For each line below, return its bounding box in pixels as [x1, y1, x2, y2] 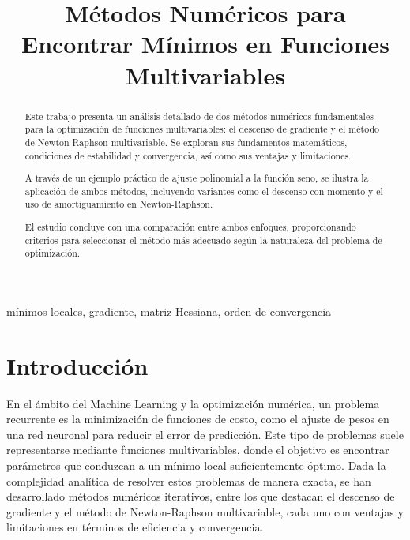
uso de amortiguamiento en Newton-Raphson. [24, 197, 213, 211]
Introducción [6, 349, 149, 381]
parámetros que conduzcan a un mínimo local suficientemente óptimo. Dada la [6, 456, 386, 473]
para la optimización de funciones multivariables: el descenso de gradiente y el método [24, 122, 380, 136]
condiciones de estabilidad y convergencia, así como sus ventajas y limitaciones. [24, 148, 352, 162]
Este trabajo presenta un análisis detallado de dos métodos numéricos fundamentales [24, 109, 374, 122]
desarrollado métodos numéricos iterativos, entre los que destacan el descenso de [6, 488, 395, 504]
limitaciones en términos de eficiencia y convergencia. [6, 519, 264, 535]
